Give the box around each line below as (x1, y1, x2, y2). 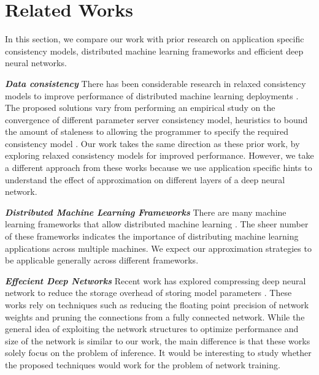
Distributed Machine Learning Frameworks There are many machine (5, 205, 286, 218)
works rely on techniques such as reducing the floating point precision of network (5, 298, 309, 311)
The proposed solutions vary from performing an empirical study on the (5, 101, 275, 114)
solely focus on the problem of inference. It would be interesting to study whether (5, 346, 312, 359)
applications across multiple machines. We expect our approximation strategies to (5, 241, 312, 254)
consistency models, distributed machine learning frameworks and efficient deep (5, 44, 304, 57)
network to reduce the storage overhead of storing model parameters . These (5, 286, 292, 299)
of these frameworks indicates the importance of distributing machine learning (5, 230, 299, 243)
